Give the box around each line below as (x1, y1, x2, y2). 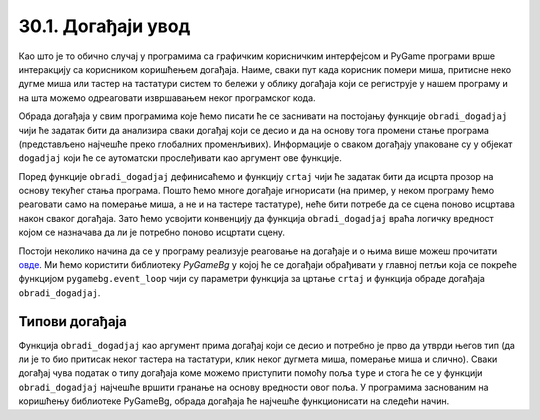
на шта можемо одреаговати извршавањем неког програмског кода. (18, 91, 316, 104)
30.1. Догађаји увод (18, 15, 191, 37)
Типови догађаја (18, 313, 127, 330)
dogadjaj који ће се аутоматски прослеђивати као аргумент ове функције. (18, 152, 342, 164)
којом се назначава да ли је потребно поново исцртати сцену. (18, 226, 285, 239)
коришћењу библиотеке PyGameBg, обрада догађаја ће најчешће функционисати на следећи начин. (18, 395, 450, 407)
